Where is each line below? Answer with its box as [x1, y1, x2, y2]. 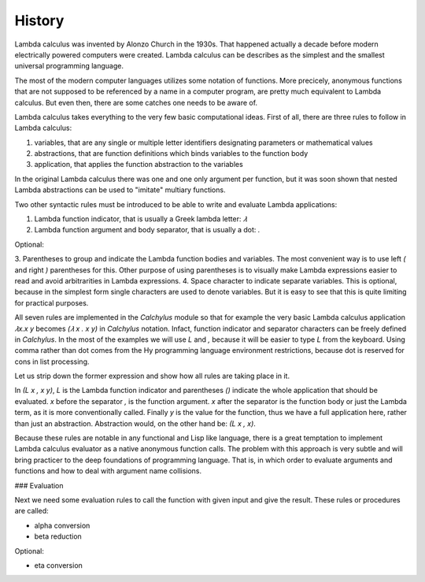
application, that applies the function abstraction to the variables [34, 160, 243, 169]
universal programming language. [14, 61, 124, 71]
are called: [14, 506, 49, 516]
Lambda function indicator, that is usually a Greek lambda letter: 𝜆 [34, 214, 247, 224]
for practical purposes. [14, 298, 89, 307]
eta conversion [34, 560, 83, 570]
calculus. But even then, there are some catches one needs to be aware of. [14, 98, 258, 107]
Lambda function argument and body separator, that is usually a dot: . [34, 225, 261, 235]
